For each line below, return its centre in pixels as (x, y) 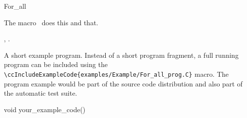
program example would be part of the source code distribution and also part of (123, 83)
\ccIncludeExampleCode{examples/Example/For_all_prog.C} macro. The (116, 74)
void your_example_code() (45, 109)
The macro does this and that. (51, 22)
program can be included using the (56, 64)
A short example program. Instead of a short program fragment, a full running (121, 55)
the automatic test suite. (41, 93)
